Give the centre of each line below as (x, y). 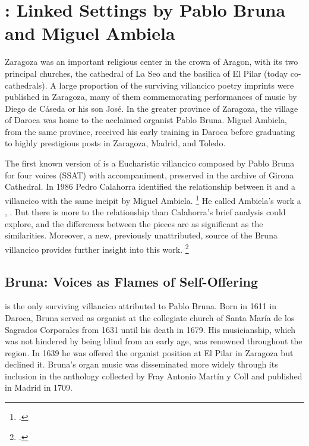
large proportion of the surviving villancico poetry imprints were (176, 85)
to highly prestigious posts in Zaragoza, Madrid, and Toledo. (115, 143)
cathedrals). (26, 85)
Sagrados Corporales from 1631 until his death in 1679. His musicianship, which (150, 329)
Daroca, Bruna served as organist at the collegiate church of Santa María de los (150, 317)
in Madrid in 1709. (39, 387)
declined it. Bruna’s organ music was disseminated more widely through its (141, 364)
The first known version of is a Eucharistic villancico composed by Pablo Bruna (150, 163)
